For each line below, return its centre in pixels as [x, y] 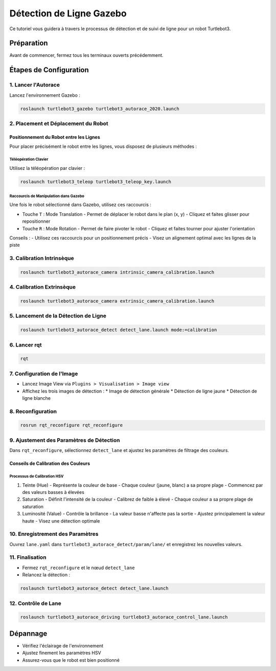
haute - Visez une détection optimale [61, 521]
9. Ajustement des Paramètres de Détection [65, 440]
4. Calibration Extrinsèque [43, 287]
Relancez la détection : [46, 575]
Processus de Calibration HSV [37, 476]
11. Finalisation [28, 557]
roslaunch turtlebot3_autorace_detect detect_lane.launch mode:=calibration [119, 330]
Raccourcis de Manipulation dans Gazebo [47, 196]
